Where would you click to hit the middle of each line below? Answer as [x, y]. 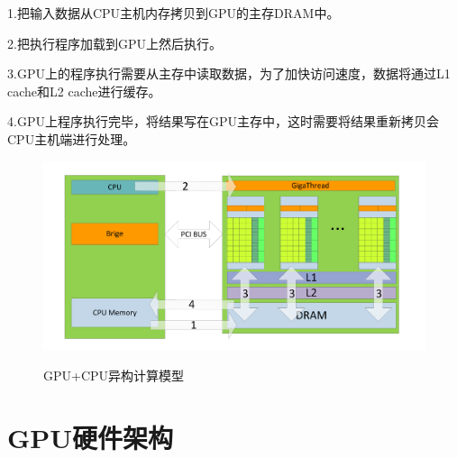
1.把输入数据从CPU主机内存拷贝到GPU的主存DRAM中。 [174, 13]
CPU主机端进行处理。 [72, 138]
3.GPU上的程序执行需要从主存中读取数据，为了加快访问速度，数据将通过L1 [229, 73]
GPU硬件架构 [91, 438]
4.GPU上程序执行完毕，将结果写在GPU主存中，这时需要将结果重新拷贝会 [223, 121]
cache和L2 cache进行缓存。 [84, 91]
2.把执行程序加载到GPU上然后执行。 [114, 43]
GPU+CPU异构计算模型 [114, 376]
